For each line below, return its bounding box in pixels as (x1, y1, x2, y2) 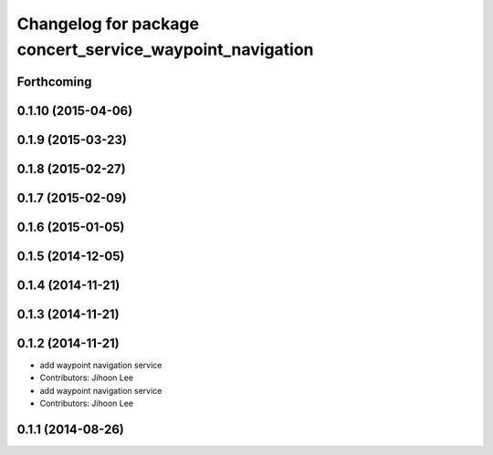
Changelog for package (16, 14, 200, 34)
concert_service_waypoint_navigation (16, 39, 314, 59)
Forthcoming (16, 74, 92, 89)
